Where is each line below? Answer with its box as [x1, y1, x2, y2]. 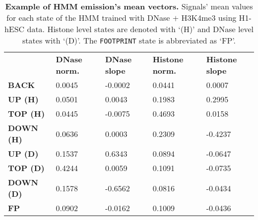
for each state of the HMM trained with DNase [6, 12, 170, 23]
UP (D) [8, 148, 39, 159]
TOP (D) [8, 162, 45, 174]
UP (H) [8, 93, 39, 105]
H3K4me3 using [181, 12, 237, 23]
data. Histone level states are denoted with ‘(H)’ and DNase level [27, 23, 254, 35]
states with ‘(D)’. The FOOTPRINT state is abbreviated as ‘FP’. [22, 35, 236, 46]
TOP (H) [8, 108, 45, 119]
